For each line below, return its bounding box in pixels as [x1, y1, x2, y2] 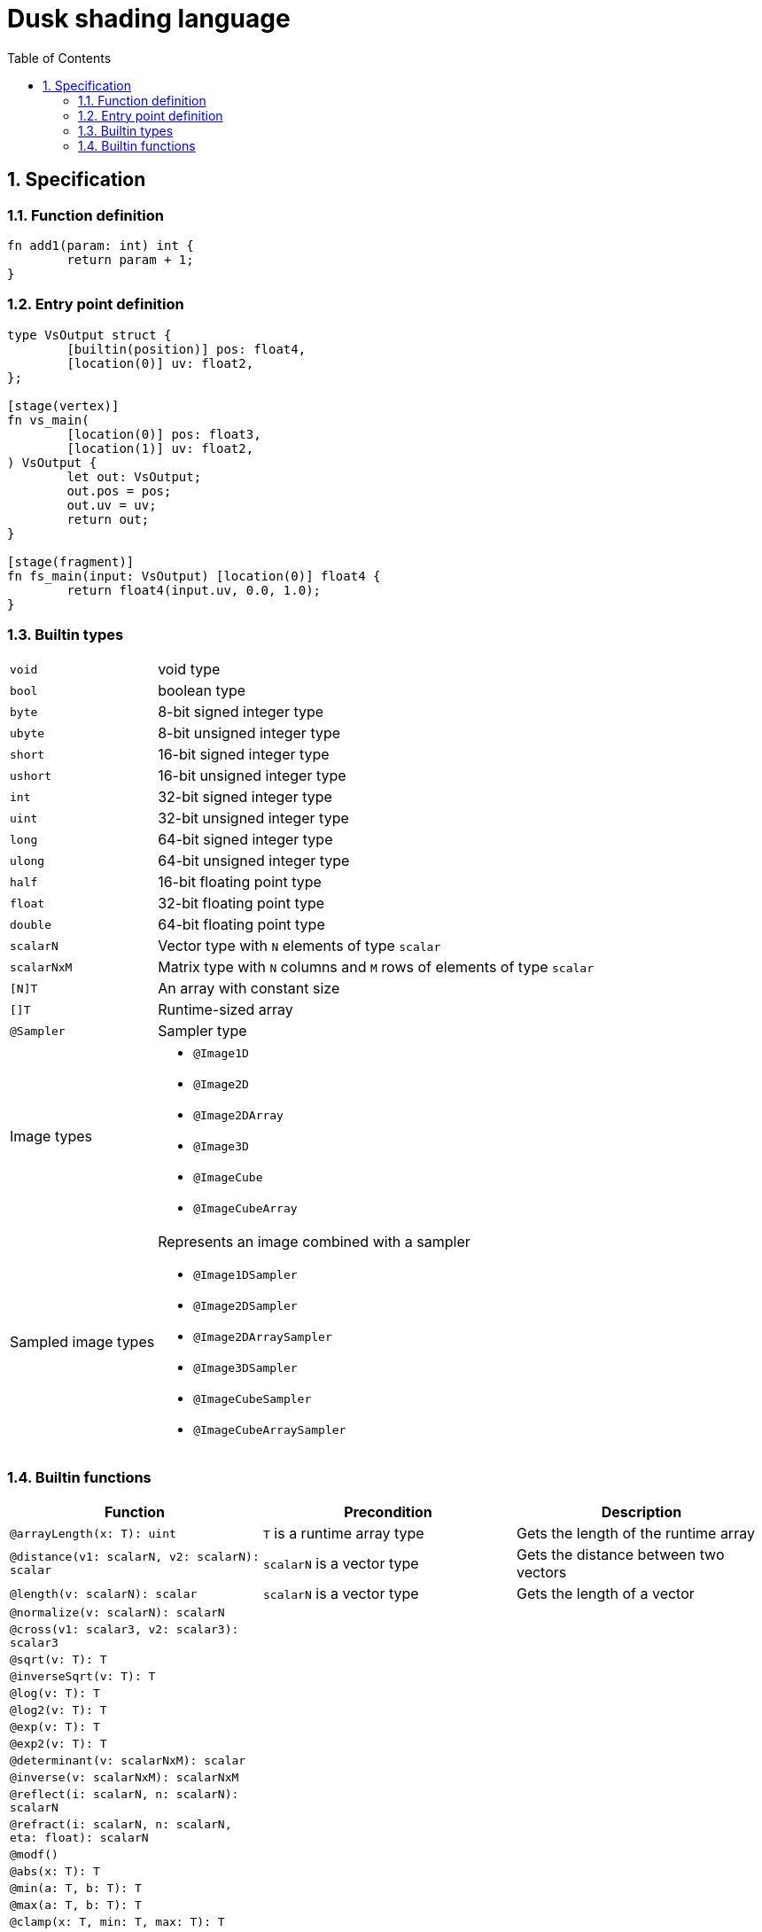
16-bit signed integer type [158, 745, 330, 764]
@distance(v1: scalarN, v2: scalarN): [10, 1550, 260, 1564]
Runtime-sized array [158, 1001, 293, 1019]
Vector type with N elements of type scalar [158, 937, 441, 955]
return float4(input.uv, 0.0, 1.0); [66, 582, 322, 597]
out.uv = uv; [66, 497, 157, 512]
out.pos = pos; [66, 483, 172, 498]
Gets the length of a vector [516, 1585, 695, 1603]
